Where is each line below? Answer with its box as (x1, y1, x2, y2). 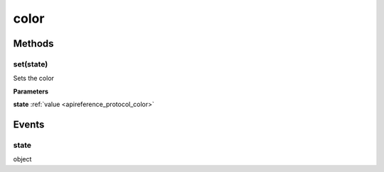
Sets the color (13, 74, 55, 83)
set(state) (13, 59, 48, 69)
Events (13, 118, 45, 130)
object (13, 155, 32, 164)
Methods (13, 38, 54, 50)
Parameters (13, 87, 49, 96)
